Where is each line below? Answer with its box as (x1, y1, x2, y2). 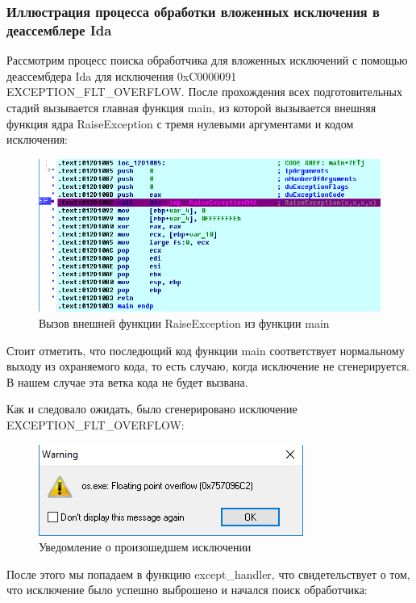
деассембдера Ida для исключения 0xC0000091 (6, 67, 237, 84)
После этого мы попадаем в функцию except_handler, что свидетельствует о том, (6, 565, 410, 582)
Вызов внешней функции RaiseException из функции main (39, 315, 330, 332)
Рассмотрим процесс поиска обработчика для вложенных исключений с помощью (6, 52, 408, 69)
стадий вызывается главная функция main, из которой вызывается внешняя (6, 98, 376, 115)
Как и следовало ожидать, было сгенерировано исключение (6, 400, 297, 417)
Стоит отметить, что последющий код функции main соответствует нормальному (6, 341, 405, 358)
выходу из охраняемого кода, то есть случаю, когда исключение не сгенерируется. (6, 358, 410, 375)
